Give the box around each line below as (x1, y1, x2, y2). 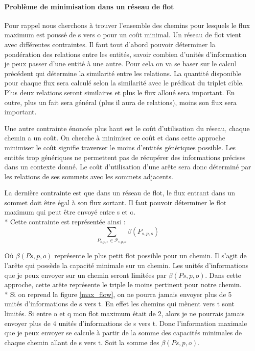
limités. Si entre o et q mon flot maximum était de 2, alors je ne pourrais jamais (4, 308, 245, 318)
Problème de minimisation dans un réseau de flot (4, 1, 174, 11)
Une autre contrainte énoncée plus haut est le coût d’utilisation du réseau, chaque (4, 123, 250, 133)
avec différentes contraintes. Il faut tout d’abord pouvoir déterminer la (4, 39, 215, 49)
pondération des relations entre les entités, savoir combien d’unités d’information (4, 49, 247, 59)
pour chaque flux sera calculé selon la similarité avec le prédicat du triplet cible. (4, 78, 244, 88)
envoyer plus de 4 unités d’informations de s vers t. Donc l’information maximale (4, 318, 247, 328)
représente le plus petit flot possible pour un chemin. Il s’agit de (54, 250, 247, 261)
